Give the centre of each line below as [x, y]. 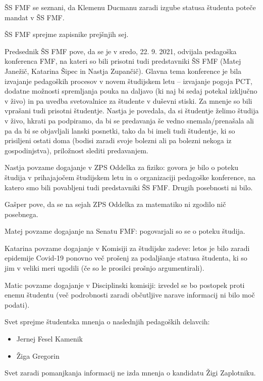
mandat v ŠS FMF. [35, 17]
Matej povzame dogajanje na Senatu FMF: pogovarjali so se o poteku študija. [125, 231]
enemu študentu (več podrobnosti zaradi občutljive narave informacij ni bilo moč [130, 295]
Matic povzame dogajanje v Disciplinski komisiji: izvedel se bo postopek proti [125, 285]
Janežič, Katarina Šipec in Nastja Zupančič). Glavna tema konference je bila [123, 71]
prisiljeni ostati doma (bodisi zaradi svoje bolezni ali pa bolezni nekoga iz [118, 140]
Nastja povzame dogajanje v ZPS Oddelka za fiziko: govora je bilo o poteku [122, 167]
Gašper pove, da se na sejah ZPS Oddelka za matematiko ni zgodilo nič [115, 204]
